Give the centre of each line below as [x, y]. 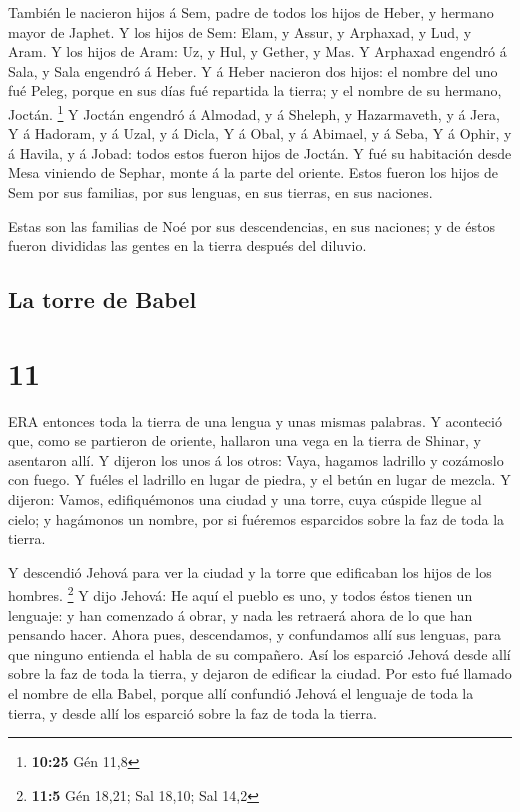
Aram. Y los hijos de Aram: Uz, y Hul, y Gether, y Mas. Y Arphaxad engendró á [257, 51]
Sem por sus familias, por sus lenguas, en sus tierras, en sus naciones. [220, 192]
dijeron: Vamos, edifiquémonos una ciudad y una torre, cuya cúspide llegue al [245, 499]
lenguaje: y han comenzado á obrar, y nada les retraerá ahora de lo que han [240, 614]
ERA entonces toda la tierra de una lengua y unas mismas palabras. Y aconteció [255, 420]
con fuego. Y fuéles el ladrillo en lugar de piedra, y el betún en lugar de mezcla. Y [259, 479]
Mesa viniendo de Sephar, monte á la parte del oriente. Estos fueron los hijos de [253, 172]
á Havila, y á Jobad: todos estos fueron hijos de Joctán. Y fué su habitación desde [260, 152]
